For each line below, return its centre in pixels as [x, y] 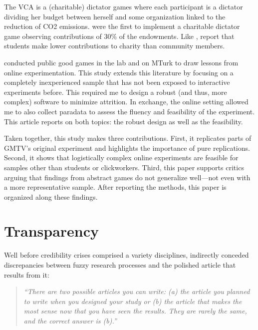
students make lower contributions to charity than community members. [115, 46]
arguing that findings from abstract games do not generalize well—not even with [127, 177]
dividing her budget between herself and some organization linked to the [115, 16]
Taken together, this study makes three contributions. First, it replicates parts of [128, 138]
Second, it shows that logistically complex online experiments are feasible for [121, 158]
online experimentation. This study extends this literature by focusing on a [119, 72]
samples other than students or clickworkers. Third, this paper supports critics [124, 167]
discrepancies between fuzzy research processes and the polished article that [120, 265]
